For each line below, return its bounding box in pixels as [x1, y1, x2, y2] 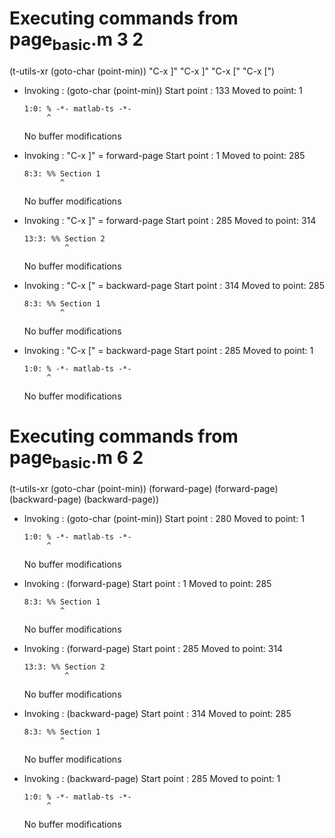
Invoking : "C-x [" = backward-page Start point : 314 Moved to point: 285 [23, 279, 325, 291]
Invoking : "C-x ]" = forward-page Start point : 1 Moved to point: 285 [23, 149, 306, 161]
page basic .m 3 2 [9, 28, 144, 54]
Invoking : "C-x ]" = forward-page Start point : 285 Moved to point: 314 [23, 214, 317, 226]
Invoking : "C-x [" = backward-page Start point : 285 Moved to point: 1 [23, 344, 314, 356]
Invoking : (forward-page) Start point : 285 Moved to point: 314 [23, 643, 284, 655]
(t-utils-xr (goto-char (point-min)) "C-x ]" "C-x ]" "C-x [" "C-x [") [9, 65, 276, 77]
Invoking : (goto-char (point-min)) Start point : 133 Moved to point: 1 [23, 84, 303, 96]
